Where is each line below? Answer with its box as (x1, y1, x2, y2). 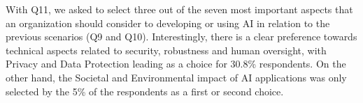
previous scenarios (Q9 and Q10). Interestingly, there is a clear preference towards (6, 29, 357, 44)
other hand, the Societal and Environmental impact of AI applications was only (6, 70, 347, 84)
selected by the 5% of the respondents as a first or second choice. (6, 84, 284, 98)
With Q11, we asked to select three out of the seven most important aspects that (6, 2, 353, 16)
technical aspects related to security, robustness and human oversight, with (6, 42, 327, 57)
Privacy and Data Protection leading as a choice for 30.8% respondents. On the (6, 56, 346, 71)
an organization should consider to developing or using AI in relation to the (6, 15, 330, 30)
